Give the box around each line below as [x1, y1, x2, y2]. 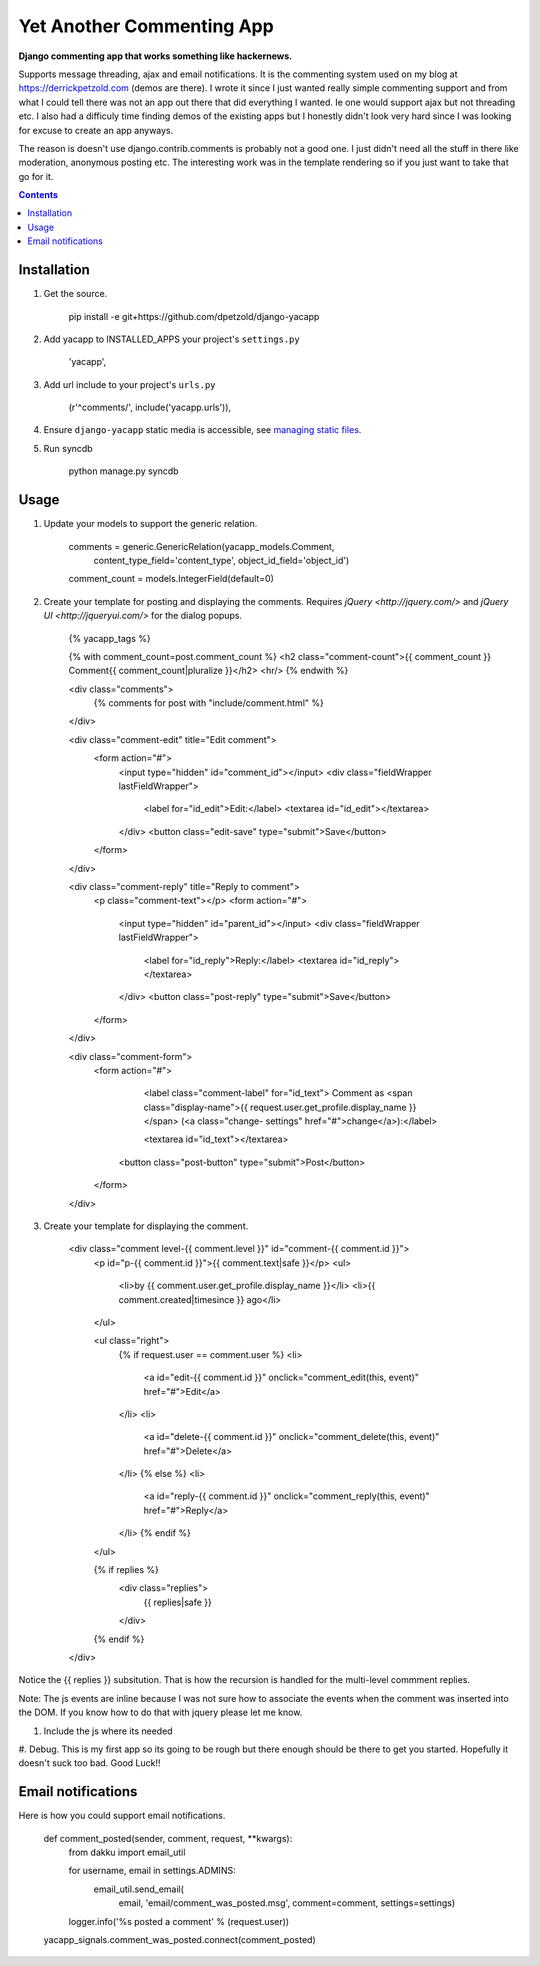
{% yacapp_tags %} [68, 632, 151, 644]
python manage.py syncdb [68, 465, 179, 477]
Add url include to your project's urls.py [43, 378, 216, 390]
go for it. [18, 170, 54, 182]
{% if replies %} [93, 1564, 159, 1576]
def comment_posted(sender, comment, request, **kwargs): [43, 1832, 293, 1844]
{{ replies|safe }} [143, 1596, 212, 1608]
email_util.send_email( [93, 1883, 185, 1895]
